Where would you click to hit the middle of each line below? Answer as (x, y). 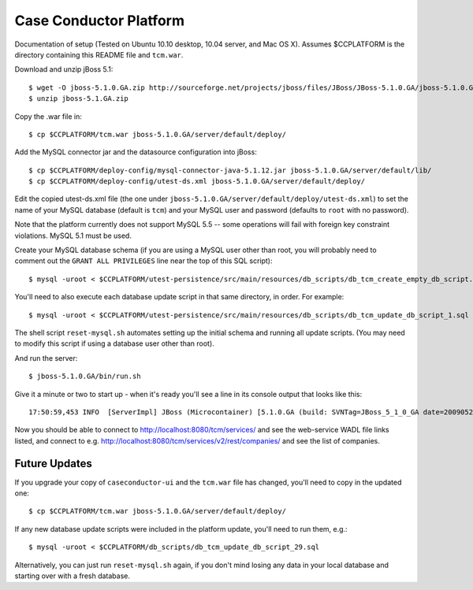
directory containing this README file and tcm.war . (99, 54)
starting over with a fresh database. (72, 576)
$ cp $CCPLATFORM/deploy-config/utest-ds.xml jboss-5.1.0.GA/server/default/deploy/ (197, 182)
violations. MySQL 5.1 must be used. (73, 236)
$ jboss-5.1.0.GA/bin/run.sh (85, 377)
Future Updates (53, 464)
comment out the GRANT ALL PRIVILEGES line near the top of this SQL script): (143, 261)
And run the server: (46, 358)
